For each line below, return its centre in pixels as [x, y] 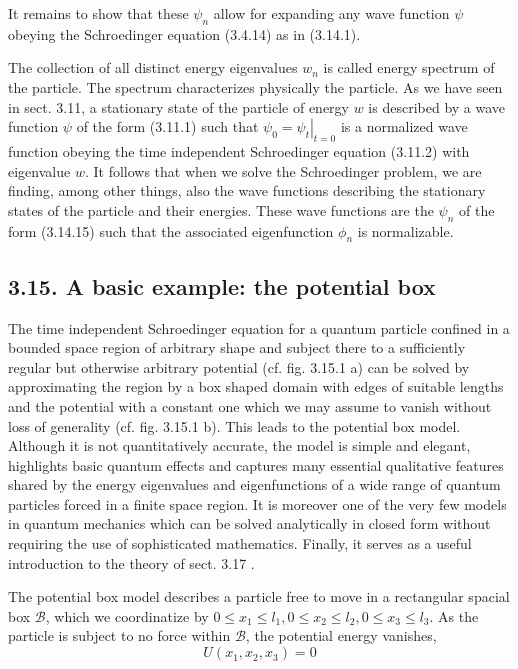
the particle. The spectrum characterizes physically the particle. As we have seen [255, 86]
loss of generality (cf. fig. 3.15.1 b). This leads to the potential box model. [234, 425]
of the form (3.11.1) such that [167, 126]
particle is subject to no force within [119, 635]
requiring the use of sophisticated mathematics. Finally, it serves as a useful [240, 543]
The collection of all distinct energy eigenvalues [153, 67]
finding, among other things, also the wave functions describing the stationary [247, 190]
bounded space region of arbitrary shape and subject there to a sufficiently [237, 347]
